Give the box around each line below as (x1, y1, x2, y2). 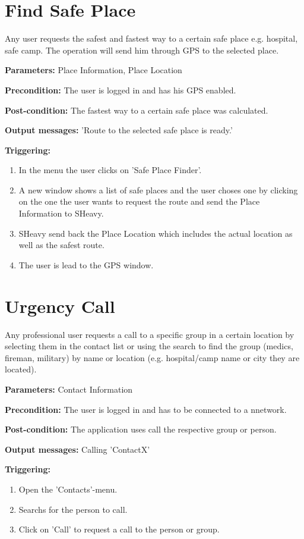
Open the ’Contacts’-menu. (18, 482, 118, 495)
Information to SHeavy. (18, 207, 104, 220)
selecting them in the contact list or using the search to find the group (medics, (5, 340, 293, 352)
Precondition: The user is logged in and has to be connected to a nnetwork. (5, 403, 287, 415)
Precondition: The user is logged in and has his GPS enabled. (5, 83, 236, 96)
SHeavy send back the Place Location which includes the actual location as (18, 227, 293, 239)
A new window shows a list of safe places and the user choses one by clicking (18, 183, 298, 196)
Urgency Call (5, 293, 115, 318)
